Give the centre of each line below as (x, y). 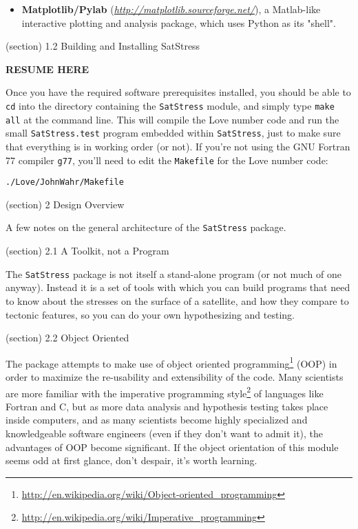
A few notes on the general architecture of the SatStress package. (146, 227)
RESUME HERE (48, 69)
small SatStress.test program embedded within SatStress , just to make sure (173, 133)
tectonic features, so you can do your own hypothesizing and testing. (150, 314)
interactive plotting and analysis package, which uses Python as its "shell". (179, 22)
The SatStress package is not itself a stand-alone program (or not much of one (173, 273)
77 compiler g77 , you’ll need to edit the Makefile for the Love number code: (167, 160)
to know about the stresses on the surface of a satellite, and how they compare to (177, 300)
